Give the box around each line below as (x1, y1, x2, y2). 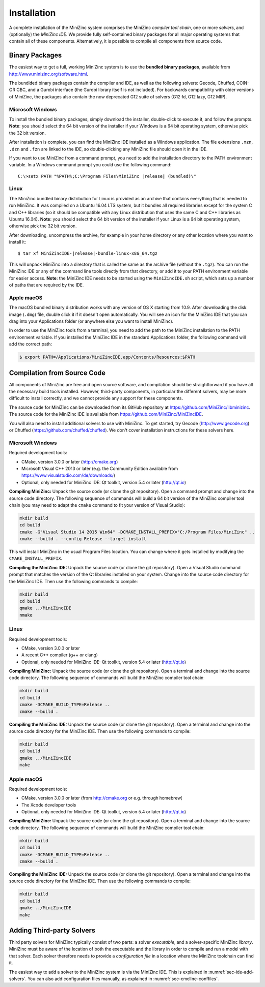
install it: (9, 239, 26, 245)
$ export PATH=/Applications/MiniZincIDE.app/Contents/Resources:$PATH (19, 354, 196, 360)
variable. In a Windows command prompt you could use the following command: (9, 162, 172, 168)
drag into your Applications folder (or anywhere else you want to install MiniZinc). (9, 318, 174, 324)
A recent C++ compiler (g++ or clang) (21, 652, 98, 658)
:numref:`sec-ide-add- (208, 969, 254, 975)
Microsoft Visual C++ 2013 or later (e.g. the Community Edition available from (21, 465, 178, 471)
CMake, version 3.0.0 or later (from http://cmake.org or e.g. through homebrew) (21, 795, 183, 801)
